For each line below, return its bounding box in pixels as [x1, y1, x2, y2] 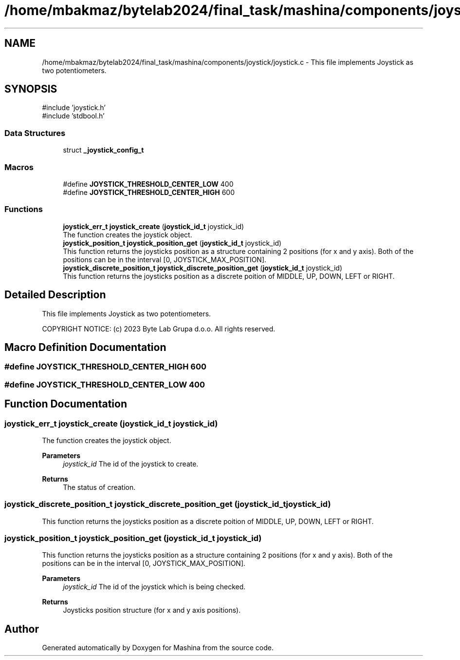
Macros [4, 162, 34, 172]
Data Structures [4, 128, 66, 138]
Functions [4, 204, 43, 214]
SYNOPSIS [4, 83, 57, 96]
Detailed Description [4, 289, 106, 301]
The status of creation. [63, 483, 136, 491]
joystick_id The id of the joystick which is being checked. [63, 582, 246, 591]
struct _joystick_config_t [63, 146, 144, 155]
